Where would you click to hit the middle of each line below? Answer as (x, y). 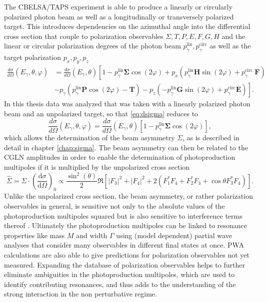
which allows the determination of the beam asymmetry (89, 138)
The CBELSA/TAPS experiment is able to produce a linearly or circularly (118, 6)
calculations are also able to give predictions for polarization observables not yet (127, 254)
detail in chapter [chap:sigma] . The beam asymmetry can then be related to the (126, 147)
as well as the (230, 46)
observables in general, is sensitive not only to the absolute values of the (114, 206)
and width (92, 235)
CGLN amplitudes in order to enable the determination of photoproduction (120, 157)
